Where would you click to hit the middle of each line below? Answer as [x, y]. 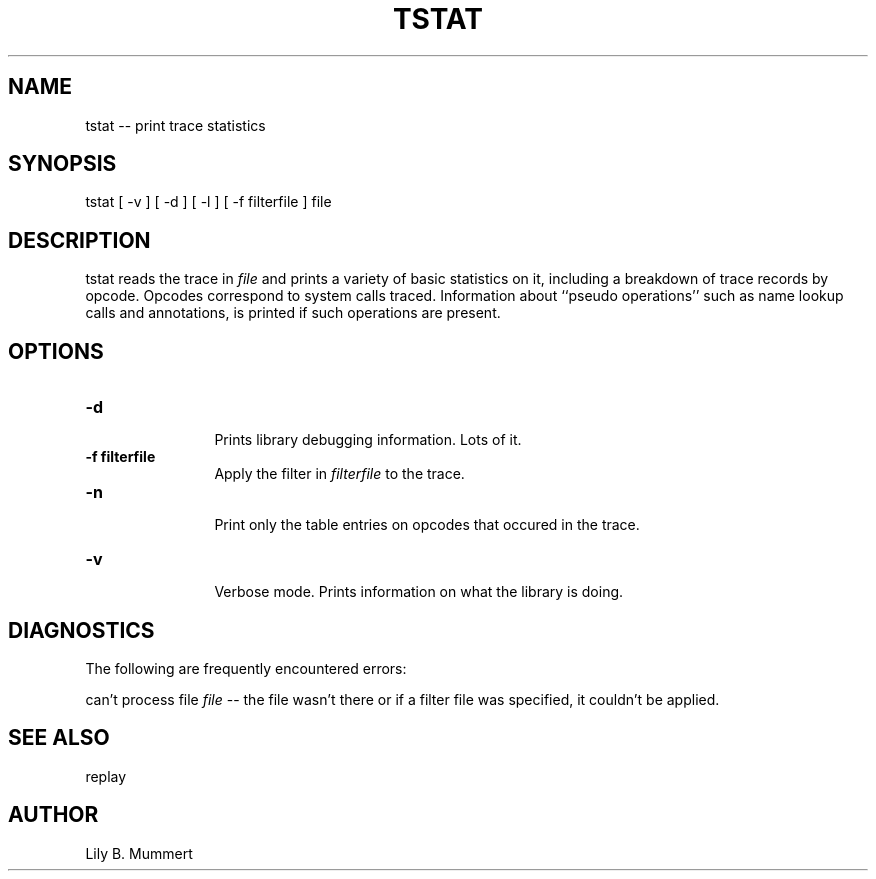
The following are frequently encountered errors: [246, 668]
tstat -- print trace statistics [175, 125]
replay [106, 776]
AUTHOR [53, 815]
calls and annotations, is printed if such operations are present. [293, 313]
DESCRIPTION [79, 240]
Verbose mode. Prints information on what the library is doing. [419, 592]
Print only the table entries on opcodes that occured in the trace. [427, 525]
